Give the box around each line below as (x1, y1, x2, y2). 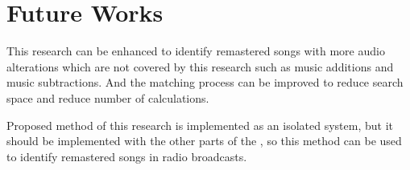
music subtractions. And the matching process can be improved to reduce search (6, 74, 404, 91)
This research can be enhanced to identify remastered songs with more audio (6, 42, 385, 59)
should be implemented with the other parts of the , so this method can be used (6, 132, 402, 149)
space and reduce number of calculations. (6, 89, 209, 106)
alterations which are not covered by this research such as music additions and (6, 58, 394, 75)
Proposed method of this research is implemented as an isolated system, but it (6, 116, 394, 133)
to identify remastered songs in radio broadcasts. (6, 148, 247, 164)
